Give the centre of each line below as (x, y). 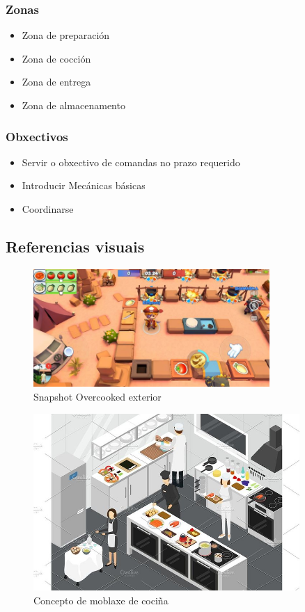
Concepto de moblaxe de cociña (101, 600)
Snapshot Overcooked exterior (97, 396)
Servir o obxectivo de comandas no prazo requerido (131, 162)
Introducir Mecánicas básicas (84, 185)
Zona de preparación (66, 35)
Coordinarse (48, 209)
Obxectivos (37, 136)
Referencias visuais (75, 246)
